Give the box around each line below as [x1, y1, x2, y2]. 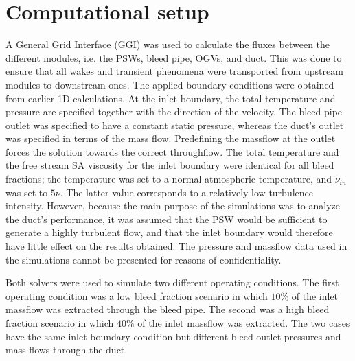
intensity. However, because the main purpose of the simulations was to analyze [5, 198, 341, 213]
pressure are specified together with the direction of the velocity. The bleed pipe [5, 104, 343, 119]
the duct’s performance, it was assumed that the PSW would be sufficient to [5, 211, 328, 226]
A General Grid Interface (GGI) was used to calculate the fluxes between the [5, 37, 330, 51]
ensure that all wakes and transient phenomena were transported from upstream [5, 64, 343, 78]
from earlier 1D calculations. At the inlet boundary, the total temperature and [5, 91, 336, 105]
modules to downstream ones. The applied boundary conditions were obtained [5, 77, 334, 91]
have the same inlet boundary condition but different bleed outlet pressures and [5, 329, 341, 343]
